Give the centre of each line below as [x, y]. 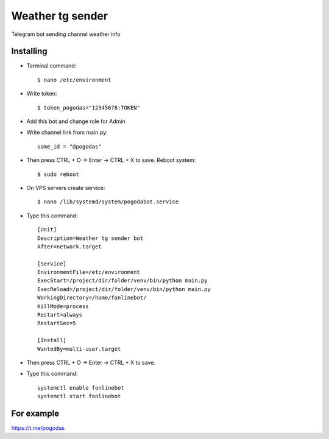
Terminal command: [51, 66]
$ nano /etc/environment [74, 80]
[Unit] [47, 230]
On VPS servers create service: [66, 188]
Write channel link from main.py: [67, 132]
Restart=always [60, 315]
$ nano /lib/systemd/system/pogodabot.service [108, 202]
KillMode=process [63, 306]
